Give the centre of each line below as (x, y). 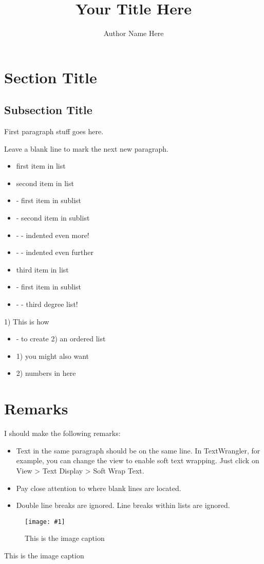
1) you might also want (53, 356)
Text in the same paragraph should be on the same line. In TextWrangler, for (138, 450)
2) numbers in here (46, 373)
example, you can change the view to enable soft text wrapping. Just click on (138, 460)
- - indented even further (55, 252)
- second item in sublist (53, 218)
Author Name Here (134, 33)
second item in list (45, 183)
